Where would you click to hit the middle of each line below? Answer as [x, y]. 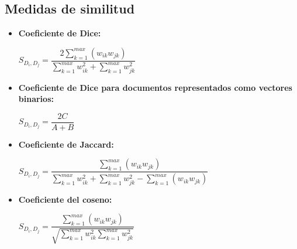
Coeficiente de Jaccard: [66, 144]
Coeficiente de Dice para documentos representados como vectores [155, 87]
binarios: [36, 99]
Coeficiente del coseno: [65, 199]
